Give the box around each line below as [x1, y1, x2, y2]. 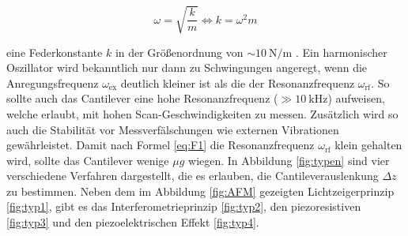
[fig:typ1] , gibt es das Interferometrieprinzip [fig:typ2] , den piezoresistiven [6, 198, 361, 215]
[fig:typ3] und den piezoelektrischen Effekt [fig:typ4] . [6, 214, 259, 230]
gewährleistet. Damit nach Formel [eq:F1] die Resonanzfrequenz [6, 137, 315, 153]
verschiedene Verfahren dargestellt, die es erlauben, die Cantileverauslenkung [6, 167, 379, 184]
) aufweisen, [327, 90, 385, 107]
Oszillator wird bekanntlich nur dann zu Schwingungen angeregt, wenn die [6, 59, 368, 76]
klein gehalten [334, 137, 402, 153]
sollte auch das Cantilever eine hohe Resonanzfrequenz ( [6, 90, 278, 107]
